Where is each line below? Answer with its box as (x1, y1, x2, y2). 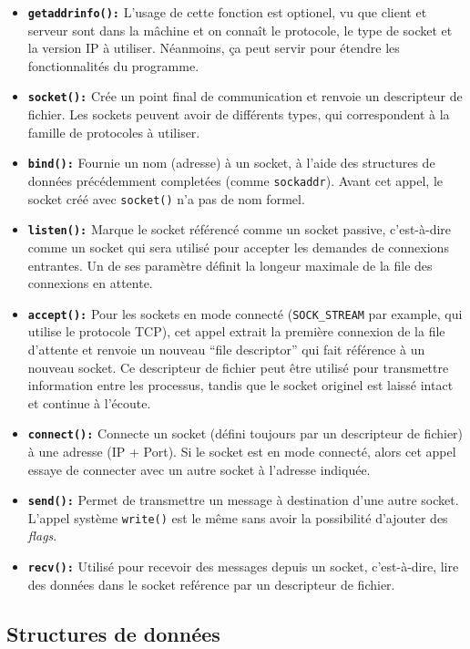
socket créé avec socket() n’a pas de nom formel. (27, 189, 305, 208)
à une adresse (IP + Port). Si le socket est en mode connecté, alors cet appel (27, 441, 456, 460)
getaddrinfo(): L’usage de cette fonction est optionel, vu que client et (27, 3, 427, 21)
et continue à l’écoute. (27, 393, 151, 412)
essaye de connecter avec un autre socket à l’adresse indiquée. (27, 459, 371, 479)
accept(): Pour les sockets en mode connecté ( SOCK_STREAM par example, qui (27, 304, 463, 323)
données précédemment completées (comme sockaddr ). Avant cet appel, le (27, 170, 444, 190)
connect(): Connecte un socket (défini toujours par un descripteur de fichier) (27, 424, 464, 443)
